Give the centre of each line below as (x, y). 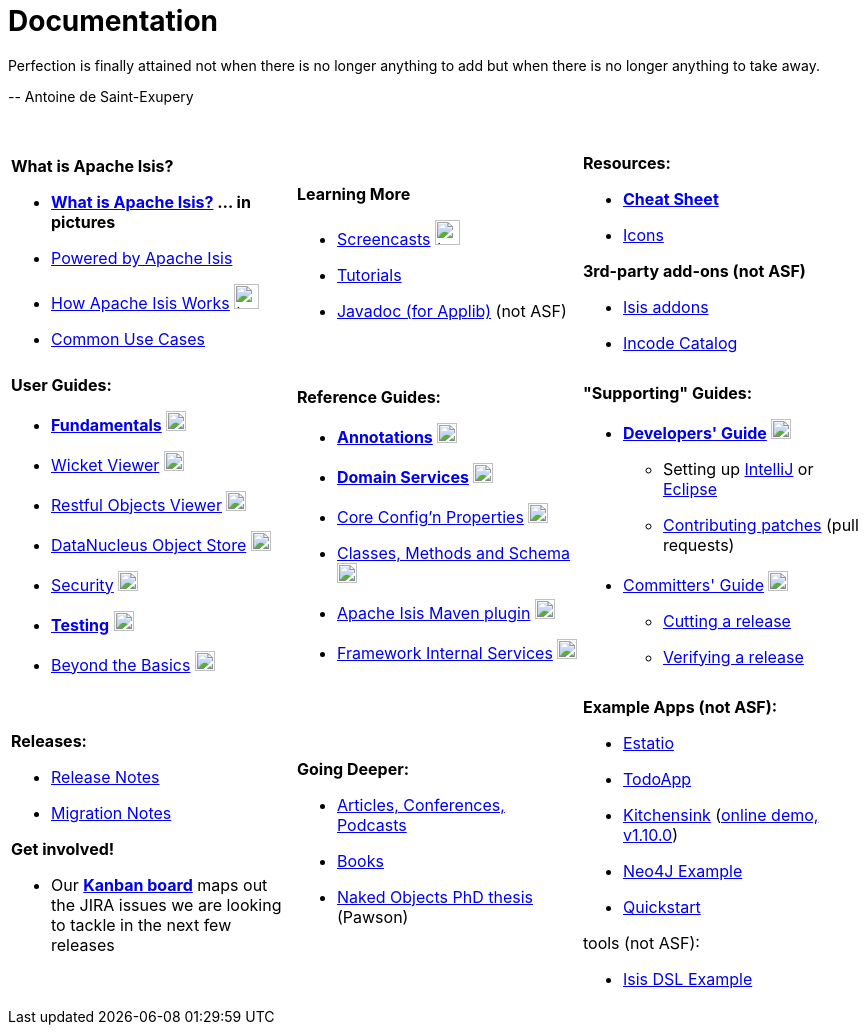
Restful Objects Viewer (136, 504)
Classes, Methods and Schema (453, 552)
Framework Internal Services (444, 652)
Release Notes (105, 776)
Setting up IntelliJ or (738, 468)
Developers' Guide (694, 432)
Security (82, 584)
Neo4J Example (682, 870)
